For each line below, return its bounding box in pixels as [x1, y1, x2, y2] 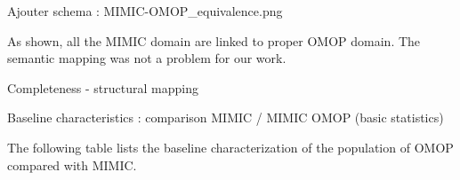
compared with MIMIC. [7, 155, 137, 174]
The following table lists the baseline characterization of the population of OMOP [7, 137, 454, 156]
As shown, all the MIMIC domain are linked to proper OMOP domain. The [7, 31, 421, 50]
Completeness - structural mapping [7, 78, 198, 97]
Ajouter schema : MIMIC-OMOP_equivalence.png [7, 2, 283, 20]
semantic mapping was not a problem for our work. [7, 49, 286, 67]
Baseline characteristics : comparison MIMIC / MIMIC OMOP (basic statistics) [7, 108, 444, 127]
